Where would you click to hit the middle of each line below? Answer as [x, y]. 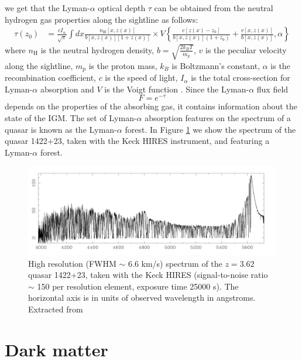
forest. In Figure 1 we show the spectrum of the [210, 129]
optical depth [122, 8]
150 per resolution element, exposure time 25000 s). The [138, 286]
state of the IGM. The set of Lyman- [71, 118]
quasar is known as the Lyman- [61, 129]
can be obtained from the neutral [214, 8]
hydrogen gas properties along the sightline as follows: [102, 19]
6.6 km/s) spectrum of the [175, 263]
